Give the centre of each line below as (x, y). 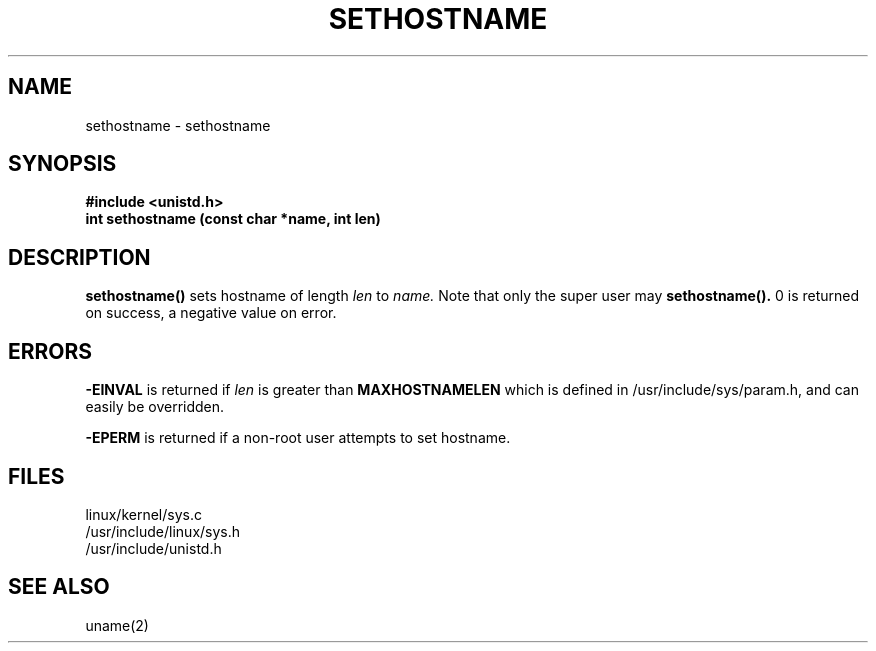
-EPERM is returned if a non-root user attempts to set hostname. (298, 438)
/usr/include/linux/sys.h (163, 531)
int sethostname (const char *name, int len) (233, 219)
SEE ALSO (59, 587)
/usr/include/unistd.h (153, 548)
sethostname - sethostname (178, 125)
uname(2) (117, 625)
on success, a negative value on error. (211, 313)
